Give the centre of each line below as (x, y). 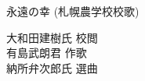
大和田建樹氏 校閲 (52, 37)
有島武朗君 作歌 (47, 53)
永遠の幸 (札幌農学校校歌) (73, 11)
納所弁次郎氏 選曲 (52, 67)
